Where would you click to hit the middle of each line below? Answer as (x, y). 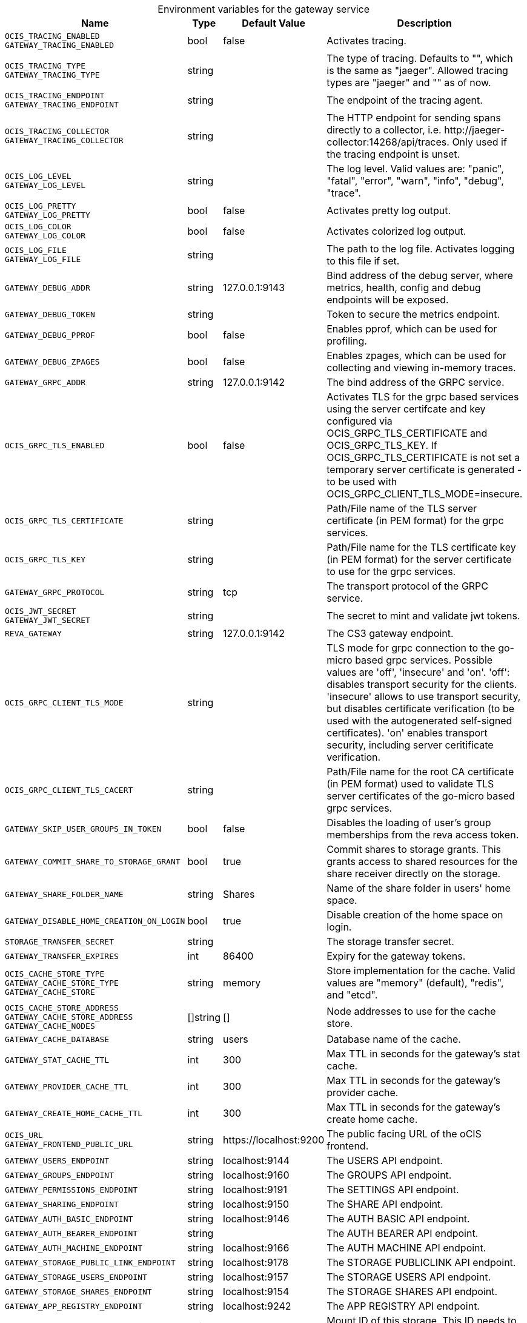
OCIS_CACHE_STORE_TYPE (55, 974)
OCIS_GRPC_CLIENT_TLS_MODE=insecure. (425, 494)
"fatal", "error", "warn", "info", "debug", (415, 181)
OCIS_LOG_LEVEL (38, 176)
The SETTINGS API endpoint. (393, 1190)
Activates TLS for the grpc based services (423, 397)
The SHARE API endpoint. (385, 1204)
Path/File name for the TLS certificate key (421, 547)
